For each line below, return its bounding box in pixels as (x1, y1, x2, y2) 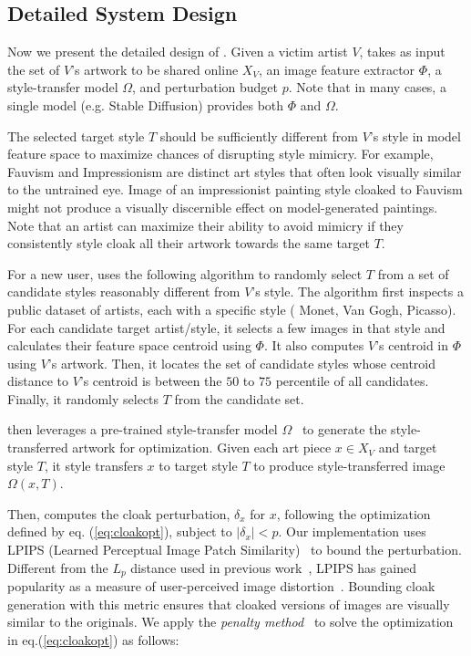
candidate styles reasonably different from (7, 282, 241, 301)
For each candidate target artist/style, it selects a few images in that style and (7, 318, 445, 337)
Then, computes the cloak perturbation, (7, 504, 230, 523)
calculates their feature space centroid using (7, 336, 251, 355)
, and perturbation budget (132, 78, 279, 97)
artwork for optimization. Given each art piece (72, 438, 332, 457)
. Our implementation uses (278, 522, 426, 541)
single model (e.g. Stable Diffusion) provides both (7, 95, 284, 114)
